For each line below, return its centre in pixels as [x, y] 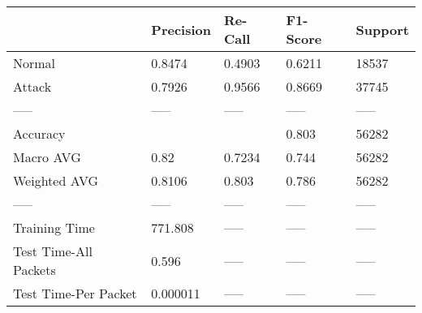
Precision [181, 29]
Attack [32, 86]
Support [382, 29]
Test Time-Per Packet [75, 293]
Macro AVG [47, 157]
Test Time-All [53, 251]
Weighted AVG [56, 180]
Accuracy [39, 133]
